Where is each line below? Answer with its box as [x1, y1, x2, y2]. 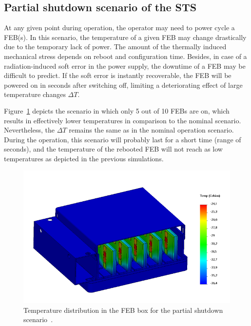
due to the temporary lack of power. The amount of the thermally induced [4, 41, 227, 52]
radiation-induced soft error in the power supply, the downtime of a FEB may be [4, 60, 246, 71]
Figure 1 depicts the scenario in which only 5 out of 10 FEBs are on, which [4, 105, 230, 115]
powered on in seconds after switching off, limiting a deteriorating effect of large [4, 79, 243, 90]
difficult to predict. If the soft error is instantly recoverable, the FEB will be [4, 70, 232, 80]
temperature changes [4, 89, 66, 99]
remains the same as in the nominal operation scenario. [69, 125, 234, 135]
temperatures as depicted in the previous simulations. [4, 153, 164, 163]
